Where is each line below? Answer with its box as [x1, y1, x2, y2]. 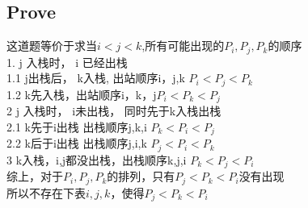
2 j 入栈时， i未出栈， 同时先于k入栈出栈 [6, 102, 222, 119]
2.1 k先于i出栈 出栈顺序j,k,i [6, 118, 147, 135]
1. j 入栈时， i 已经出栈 [6, 53, 128, 70]
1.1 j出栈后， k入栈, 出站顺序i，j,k [6, 69, 185, 86]
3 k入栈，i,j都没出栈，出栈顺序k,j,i [6, 151, 187, 168]
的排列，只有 [107, 168, 175, 185]
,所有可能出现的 [141, 37, 225, 54]
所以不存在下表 [6, 184, 86, 201]
